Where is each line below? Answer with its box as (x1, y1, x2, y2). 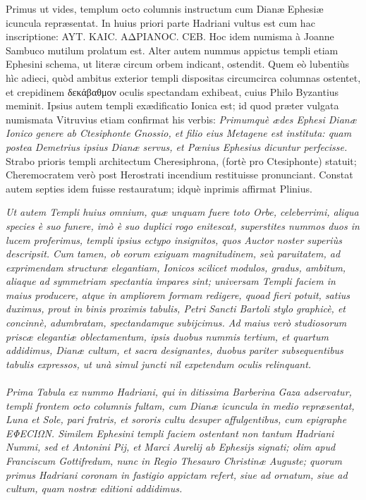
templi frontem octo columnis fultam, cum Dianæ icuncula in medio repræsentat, (6, 398, 355, 413)
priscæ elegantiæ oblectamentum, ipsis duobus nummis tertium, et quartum (6, 329, 329, 343)
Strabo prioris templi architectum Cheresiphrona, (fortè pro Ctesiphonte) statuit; (6, 153, 357, 168)
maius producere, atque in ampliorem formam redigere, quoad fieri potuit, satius (6, 287, 350, 302)
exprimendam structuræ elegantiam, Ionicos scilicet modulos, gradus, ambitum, (6, 260, 346, 274)
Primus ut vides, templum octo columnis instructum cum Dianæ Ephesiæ (6, 1, 324, 16)
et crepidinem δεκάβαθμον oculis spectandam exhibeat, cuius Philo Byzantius (6, 84, 339, 99)
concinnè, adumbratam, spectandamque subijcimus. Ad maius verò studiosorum (6, 315, 347, 330)
